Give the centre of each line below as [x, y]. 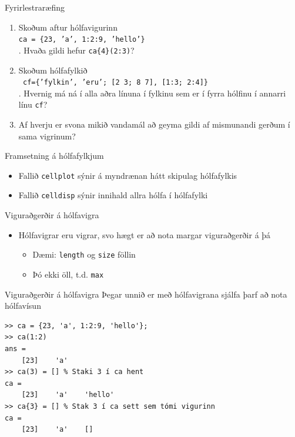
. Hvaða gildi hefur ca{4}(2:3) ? [76, 50]
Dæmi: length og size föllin [84, 254]
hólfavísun [23, 306]
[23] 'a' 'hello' [68, 395]
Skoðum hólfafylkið [53, 70]
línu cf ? [33, 104]
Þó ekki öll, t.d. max [68, 274]
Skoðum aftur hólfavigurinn [68, 27]
